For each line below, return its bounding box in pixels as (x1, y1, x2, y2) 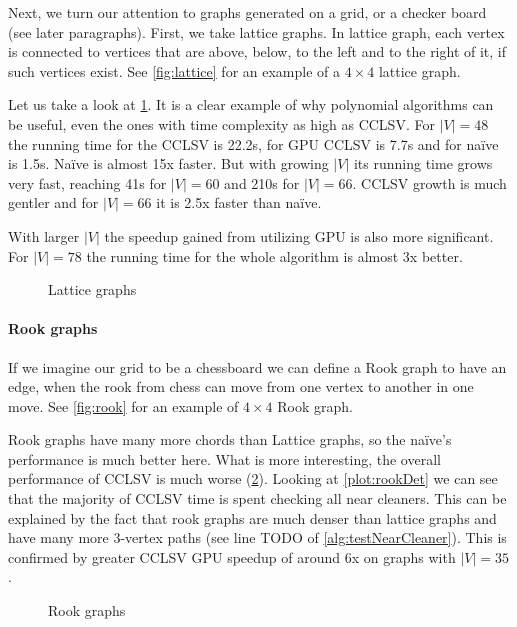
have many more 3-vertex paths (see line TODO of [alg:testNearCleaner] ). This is (8, 527, 507, 548)
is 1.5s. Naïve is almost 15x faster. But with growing (8, 153, 329, 174)
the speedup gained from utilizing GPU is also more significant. (104, 225, 494, 246)
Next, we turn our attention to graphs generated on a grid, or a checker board (8, 2, 487, 22)
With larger (8, 225, 80, 246)
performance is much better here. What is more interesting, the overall (8, 448, 441, 469)
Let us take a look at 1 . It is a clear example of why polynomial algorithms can (8, 94, 494, 115)
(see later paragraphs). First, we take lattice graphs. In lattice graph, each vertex (8, 21, 505, 42)
